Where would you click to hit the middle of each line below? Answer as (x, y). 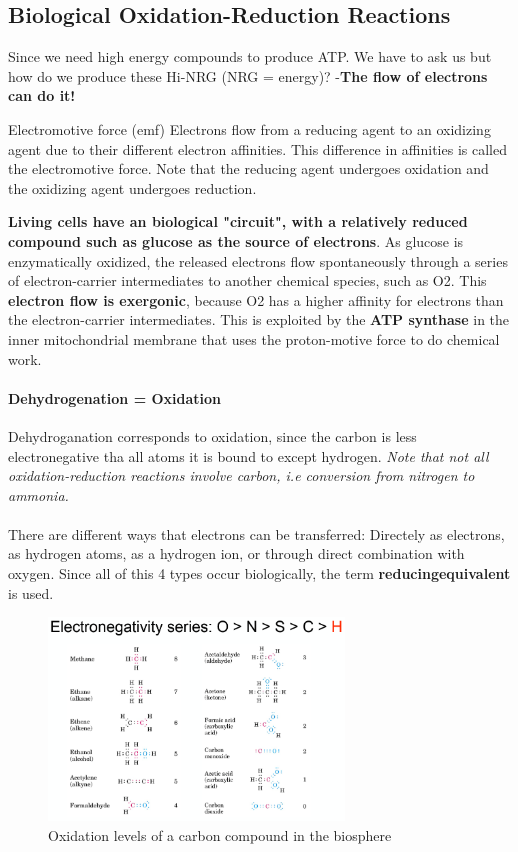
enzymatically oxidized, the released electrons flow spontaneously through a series (258, 260)
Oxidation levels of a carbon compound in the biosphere (220, 834)
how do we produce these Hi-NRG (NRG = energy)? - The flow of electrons (248, 75)
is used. (31, 592)
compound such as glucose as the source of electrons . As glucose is (236, 240)
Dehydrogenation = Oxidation (115, 397)
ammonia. (38, 494)
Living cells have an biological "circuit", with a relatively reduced (238, 221)
